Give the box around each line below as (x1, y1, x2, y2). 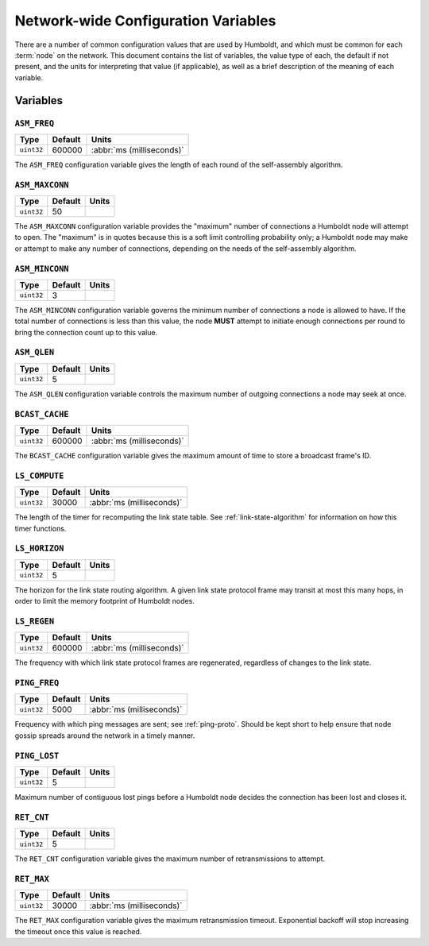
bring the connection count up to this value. (14, 327, 158, 337)
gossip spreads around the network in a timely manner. (14, 731, 195, 740)
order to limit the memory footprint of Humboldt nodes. (14, 597, 195, 606)
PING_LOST (14, 751, 60, 761)
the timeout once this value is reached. (14, 926, 142, 936)
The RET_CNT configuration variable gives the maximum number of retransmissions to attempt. (14, 854, 326, 863)
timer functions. (14, 523, 67, 533)
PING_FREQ (14, 678, 60, 688)
